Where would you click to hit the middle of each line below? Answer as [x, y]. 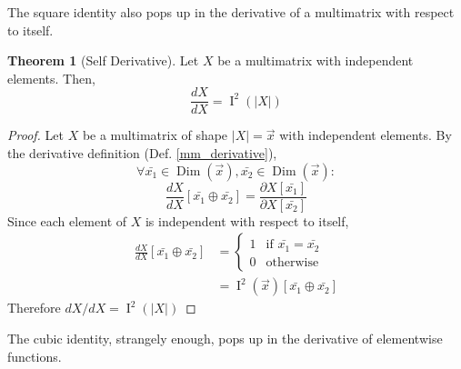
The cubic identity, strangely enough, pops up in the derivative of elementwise [225, 338]
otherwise [292, 262]
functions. [35, 356]
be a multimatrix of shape [155, 135]
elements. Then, [51, 78]
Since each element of [67, 220]
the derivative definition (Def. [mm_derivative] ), [142, 153]
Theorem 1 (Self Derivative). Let [103, 60]
